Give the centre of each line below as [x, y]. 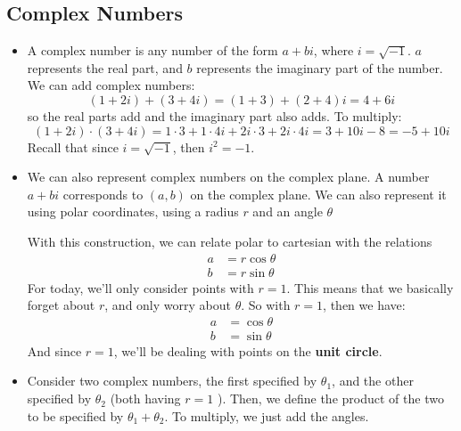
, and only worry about [168, 305]
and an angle [288, 211]
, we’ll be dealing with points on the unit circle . [248, 350]
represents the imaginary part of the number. [320, 67]
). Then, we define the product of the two [330, 398]
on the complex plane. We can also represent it [318, 194]
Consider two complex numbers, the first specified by [172, 381]
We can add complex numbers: [111, 85]
